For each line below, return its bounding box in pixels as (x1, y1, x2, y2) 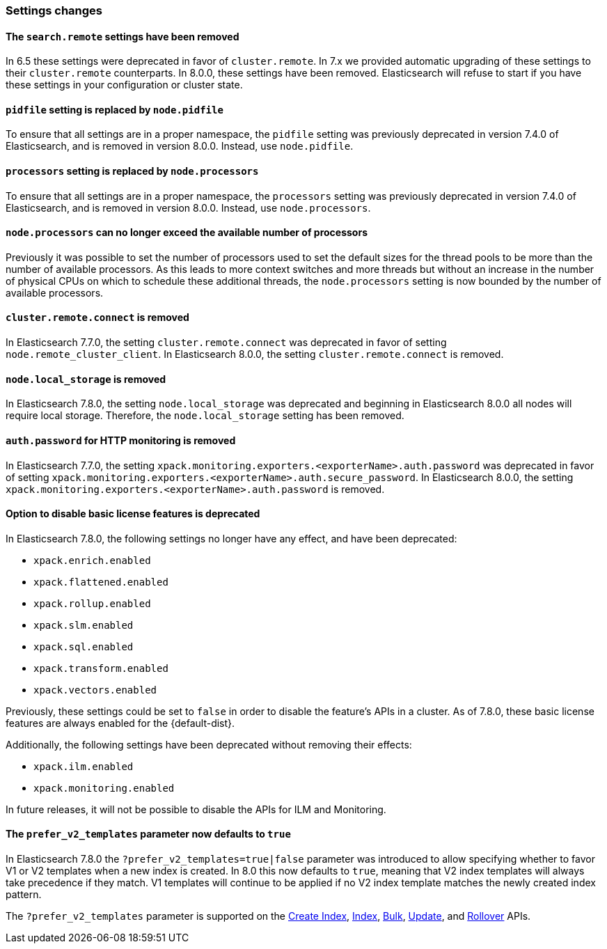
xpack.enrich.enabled (33, 554, 151, 566)
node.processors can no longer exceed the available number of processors (6, 226, 368, 239)
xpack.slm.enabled (33, 619, 134, 631)
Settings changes (6, 3, 102, 17)
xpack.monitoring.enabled (33, 782, 175, 794)
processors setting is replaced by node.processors (6, 165, 259, 178)
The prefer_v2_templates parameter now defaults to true (6, 828, 291, 840)
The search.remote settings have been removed (6, 30, 239, 42)
